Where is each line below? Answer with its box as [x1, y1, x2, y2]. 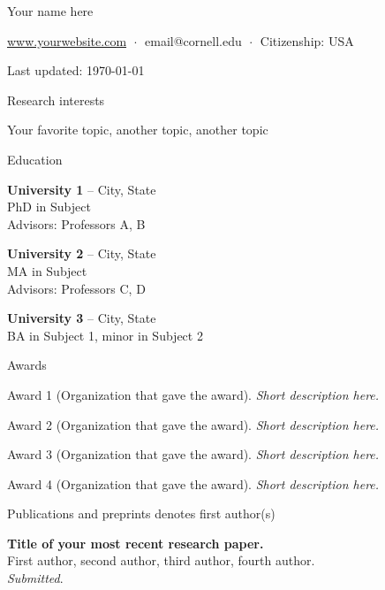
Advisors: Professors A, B [7, 214, 146, 233]
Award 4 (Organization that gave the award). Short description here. [7, 474, 380, 493]
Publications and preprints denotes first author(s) [7, 504, 276, 523]
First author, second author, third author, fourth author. [7, 551, 315, 570]
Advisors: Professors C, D [7, 279, 146, 297]
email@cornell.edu [145, 31, 242, 50]
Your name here [7, 2, 94, 19]
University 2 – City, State [7, 244, 156, 263]
